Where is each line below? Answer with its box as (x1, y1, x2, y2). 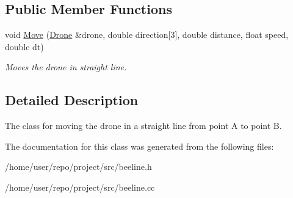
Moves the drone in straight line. (5, 61, 127, 73)
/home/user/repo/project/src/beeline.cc (5, 180, 155, 193)
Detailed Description (5, 90, 139, 109)
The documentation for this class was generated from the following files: (5, 139, 274, 152)
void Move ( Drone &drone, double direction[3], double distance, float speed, (5, 28, 289, 41)
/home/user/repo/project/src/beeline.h (5, 160, 152, 173)
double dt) (5, 40, 44, 53)
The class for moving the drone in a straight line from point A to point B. (5, 119, 282, 132)
